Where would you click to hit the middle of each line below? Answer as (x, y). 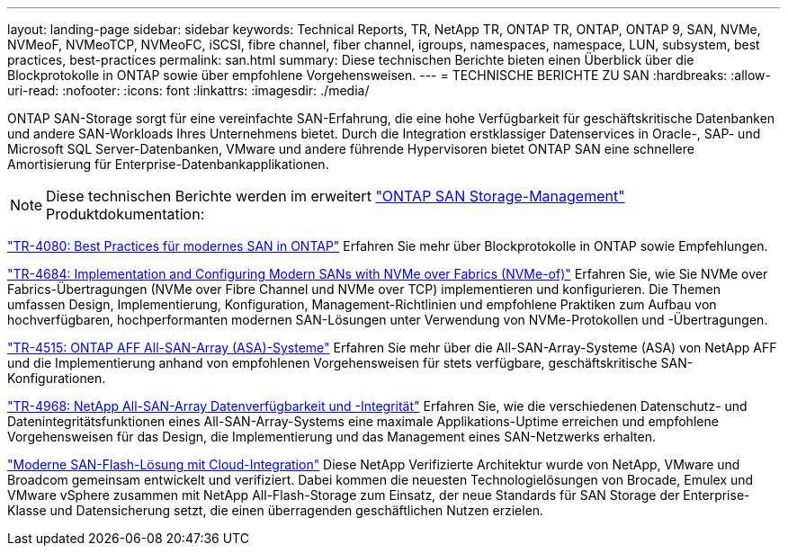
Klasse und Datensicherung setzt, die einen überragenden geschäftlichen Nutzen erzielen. (276, 510)
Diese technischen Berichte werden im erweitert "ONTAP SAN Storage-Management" (336, 196)
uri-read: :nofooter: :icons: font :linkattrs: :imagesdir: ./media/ (188, 90)
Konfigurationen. (57, 378)
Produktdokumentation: (125, 214)
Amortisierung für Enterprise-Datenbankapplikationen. (168, 164)
